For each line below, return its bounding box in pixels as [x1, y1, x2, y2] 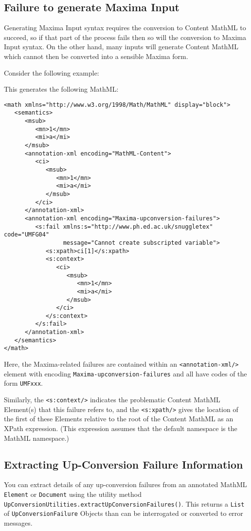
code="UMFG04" [4, 231, 50, 238]
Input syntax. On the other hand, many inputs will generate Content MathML [4, 41, 238, 52]
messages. [4, 517, 33, 528]
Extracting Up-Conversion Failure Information [4, 456, 243, 472]
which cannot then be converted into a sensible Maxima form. [4, 51, 188, 61]
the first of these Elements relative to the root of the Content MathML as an [4, 413, 233, 424]
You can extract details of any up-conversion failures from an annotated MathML [4, 479, 247, 490]
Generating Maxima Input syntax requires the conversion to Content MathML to [4, 22, 246, 33]
